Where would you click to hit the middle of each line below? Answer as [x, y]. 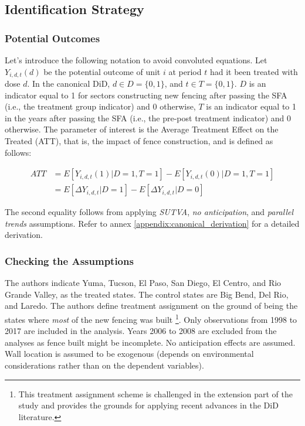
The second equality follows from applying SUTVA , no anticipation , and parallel [149, 212]
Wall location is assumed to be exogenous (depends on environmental [129, 354]
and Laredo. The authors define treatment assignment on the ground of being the [151, 306]
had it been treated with [254, 71]
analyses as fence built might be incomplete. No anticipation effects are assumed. [150, 342]
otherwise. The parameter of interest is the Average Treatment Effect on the [142, 129]
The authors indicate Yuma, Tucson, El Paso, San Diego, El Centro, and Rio [143, 283]
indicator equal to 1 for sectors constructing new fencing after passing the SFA [146, 95]
